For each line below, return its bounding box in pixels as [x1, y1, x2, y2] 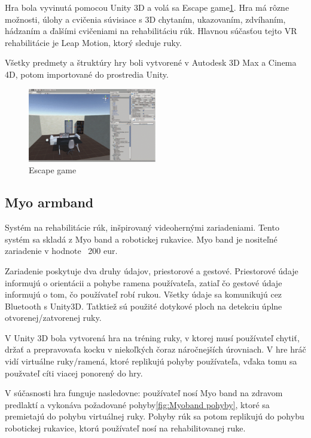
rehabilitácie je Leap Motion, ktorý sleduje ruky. [5, 36, 182, 48]
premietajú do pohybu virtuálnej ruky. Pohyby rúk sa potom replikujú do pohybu [5, 410, 304, 422]
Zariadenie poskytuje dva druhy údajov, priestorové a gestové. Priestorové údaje [5, 264, 298, 277]
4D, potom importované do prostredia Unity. [5, 68, 169, 80]
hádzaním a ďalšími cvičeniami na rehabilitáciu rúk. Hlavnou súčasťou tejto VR [5, 24, 297, 37]
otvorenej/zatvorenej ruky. [5, 311, 102, 324]
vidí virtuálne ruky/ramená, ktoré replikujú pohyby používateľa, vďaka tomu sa [5, 355, 297, 367]
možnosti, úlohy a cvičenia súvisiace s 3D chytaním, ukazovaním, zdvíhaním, [5, 13, 286, 25]
